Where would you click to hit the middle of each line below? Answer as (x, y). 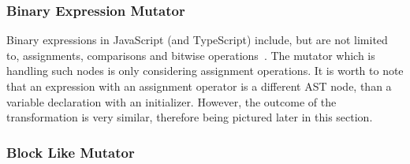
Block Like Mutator (71, 152)
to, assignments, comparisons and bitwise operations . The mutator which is (191, 55)
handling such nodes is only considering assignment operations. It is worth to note (205, 71)
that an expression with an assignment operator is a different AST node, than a (199, 86)
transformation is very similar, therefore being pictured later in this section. (190, 117)
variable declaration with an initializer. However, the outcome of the (171, 101)
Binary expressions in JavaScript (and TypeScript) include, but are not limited (197, 40)
